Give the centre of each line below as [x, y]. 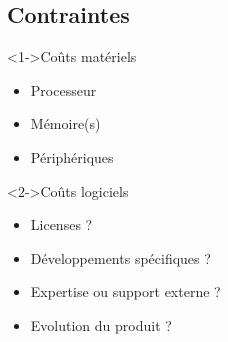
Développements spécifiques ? [120, 257]
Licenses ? [61, 224]
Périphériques [72, 156]
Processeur [63, 89]
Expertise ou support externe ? [125, 291]
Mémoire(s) [65, 123]
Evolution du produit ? [101, 324]
